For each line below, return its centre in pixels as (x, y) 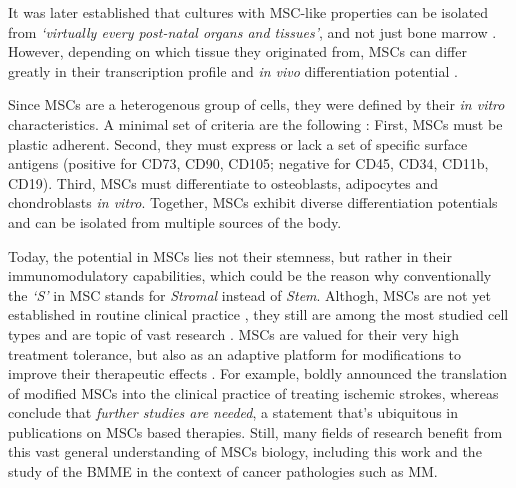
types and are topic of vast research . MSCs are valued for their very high (233, 333)
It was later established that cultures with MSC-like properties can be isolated (248, 12)
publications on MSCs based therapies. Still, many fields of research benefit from (255, 431)
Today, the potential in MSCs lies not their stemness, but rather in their (230, 255)
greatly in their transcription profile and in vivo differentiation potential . (233, 70)
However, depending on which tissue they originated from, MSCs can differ (237, 51)
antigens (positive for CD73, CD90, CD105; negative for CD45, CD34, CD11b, (248, 163)
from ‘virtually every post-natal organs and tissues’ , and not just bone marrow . (252, 31)
